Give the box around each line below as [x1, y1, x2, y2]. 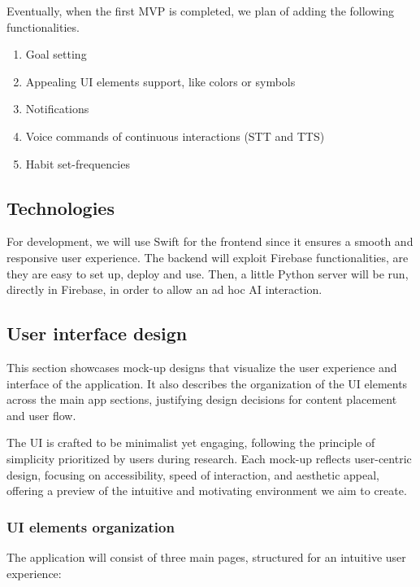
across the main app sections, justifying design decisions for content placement [6, 391, 397, 408]
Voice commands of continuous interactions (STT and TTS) [25, 127, 325, 144]
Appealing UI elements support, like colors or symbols [25, 72, 296, 90]
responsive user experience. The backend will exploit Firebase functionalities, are [6, 248, 409, 265]
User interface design [6, 321, 188, 346]
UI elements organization [6, 516, 175, 537]
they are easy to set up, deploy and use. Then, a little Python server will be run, [6, 265, 409, 282]
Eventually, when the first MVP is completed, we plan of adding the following [6, 2, 395, 19]
